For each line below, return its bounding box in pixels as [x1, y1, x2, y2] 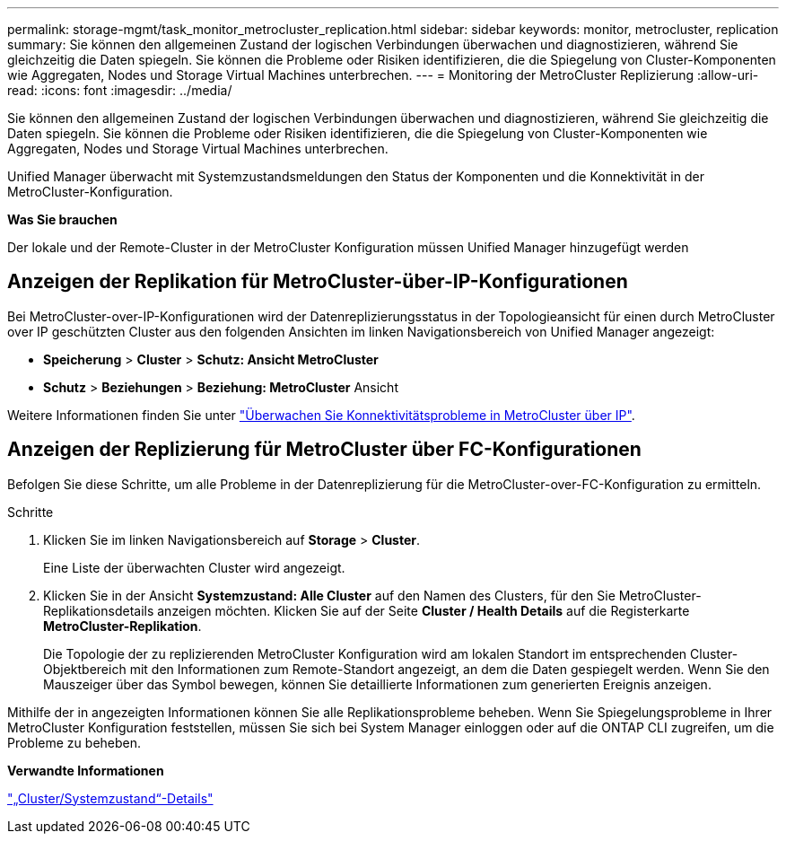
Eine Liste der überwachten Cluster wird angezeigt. [43, 559, 345, 575]
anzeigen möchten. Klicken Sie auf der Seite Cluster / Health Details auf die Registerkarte [157, 602, 690, 618]
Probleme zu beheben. [7, 734, 142, 750]
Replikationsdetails [43, 602, 154, 618]
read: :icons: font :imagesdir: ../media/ [7, 83, 232, 98]
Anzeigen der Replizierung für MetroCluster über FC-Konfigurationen [7, 438, 642, 461]
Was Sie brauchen [7, 212, 118, 227]
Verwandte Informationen [7, 762, 164, 778]
